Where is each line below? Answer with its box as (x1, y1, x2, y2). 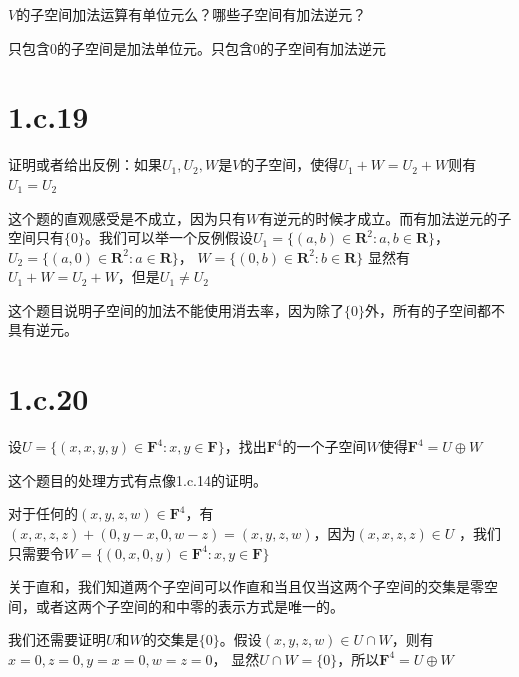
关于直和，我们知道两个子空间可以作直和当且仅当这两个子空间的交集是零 (8, 576, 484, 597)
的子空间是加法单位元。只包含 (57, 37, 253, 58)
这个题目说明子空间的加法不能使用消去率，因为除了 (8, 299, 344, 320)
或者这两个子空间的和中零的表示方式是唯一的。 (35, 595, 344, 616)
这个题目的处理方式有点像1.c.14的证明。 (8, 469, 267, 490)
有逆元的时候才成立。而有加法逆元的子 (259, 207, 512, 228)
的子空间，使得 (240, 154, 339, 175)
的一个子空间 (282, 436, 367, 457)
